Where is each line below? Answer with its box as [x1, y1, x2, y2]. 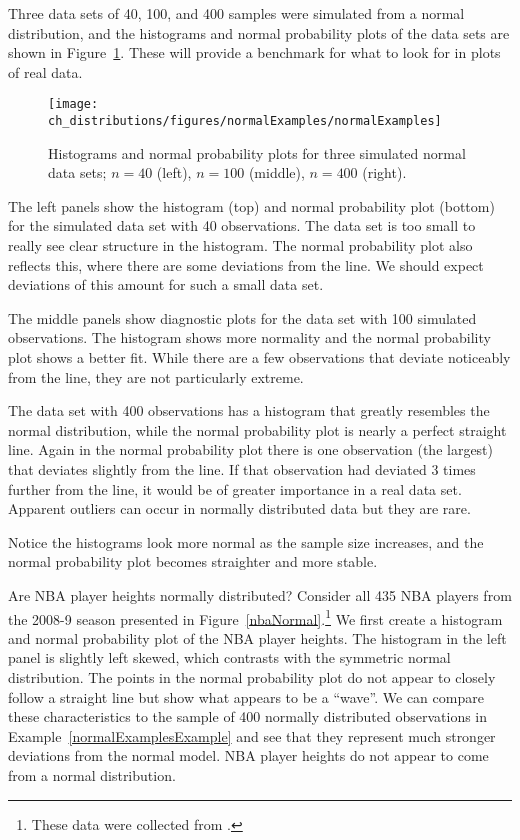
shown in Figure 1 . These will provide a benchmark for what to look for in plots [8, 42, 501, 63]
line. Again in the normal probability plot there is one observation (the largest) [8, 439, 494, 460]
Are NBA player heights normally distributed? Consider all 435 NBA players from [8, 584, 512, 605]
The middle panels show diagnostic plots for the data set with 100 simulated [8, 307, 477, 328]
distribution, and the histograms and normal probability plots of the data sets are [8, 22, 510, 43]
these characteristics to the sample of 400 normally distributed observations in [8, 706, 488, 727]
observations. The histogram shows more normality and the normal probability [8, 327, 491, 348]
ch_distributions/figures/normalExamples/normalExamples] [48, 114, 442, 129]
